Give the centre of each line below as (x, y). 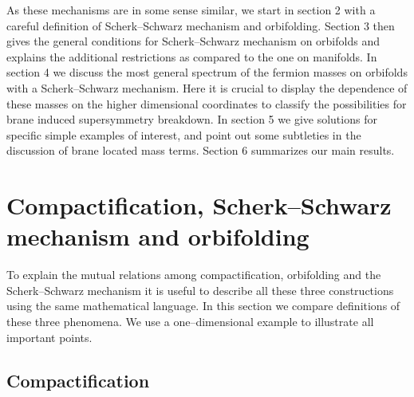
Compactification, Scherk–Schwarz (199, 205)
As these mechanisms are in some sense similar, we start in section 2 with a (191, 10)
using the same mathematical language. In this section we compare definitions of (203, 306)
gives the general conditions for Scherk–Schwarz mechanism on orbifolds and (193, 41)
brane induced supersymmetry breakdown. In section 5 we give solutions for (192, 119)
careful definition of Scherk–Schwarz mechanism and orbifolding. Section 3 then (201, 25)
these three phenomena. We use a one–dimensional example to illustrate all (190, 322)
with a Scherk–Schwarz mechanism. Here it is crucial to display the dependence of (207, 87)
